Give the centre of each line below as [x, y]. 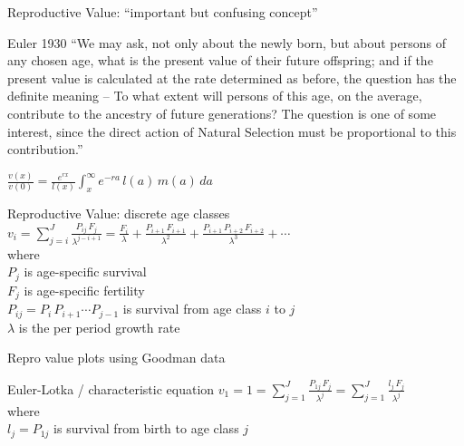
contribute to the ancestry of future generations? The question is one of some [222, 113]
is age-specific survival [85, 271]
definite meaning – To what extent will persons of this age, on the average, [215, 96]
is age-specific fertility [84, 290]
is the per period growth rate [99, 327]
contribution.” [45, 149]
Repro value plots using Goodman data [116, 358]
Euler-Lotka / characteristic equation [111, 388]
